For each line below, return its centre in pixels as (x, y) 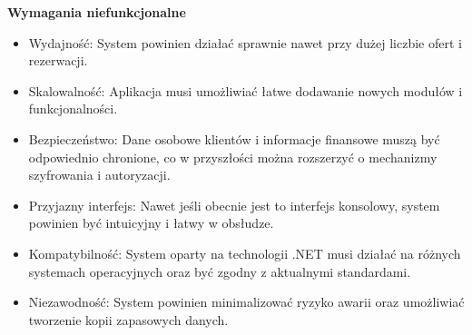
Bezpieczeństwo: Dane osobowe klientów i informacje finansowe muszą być (234, 138)
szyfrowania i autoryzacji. (99, 175)
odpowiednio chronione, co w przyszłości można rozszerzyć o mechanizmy (233, 157)
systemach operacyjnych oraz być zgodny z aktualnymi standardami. (220, 271)
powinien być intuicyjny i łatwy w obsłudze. (151, 223)
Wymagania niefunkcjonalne (97, 12)
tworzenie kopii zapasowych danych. (128, 319)
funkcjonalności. (73, 108)
